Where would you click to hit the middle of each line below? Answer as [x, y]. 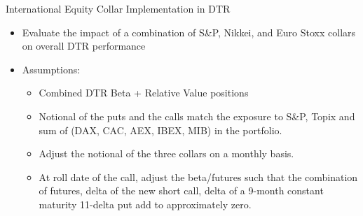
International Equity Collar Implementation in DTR [118, 8]
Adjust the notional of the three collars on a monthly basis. [166, 153]
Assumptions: [51, 69]
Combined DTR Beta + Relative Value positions [144, 93]
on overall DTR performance [84, 46]
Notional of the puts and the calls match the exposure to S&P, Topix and [197, 116]
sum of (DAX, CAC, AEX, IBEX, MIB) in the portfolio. [160, 130]
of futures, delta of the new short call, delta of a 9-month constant [181, 190]
